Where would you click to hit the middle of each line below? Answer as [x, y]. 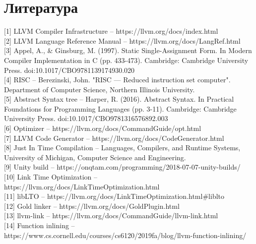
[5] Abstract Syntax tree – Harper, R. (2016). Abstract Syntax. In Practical [119, 99]
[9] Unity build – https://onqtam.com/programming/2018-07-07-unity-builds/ [122, 167]
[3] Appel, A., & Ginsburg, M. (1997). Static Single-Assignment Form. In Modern [128, 50]
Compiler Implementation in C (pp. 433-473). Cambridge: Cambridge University [126, 60]
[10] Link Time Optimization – [51, 177]
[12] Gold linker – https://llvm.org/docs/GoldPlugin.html [92, 206]
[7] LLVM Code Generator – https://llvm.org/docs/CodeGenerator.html [114, 138]
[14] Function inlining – [39, 225]
